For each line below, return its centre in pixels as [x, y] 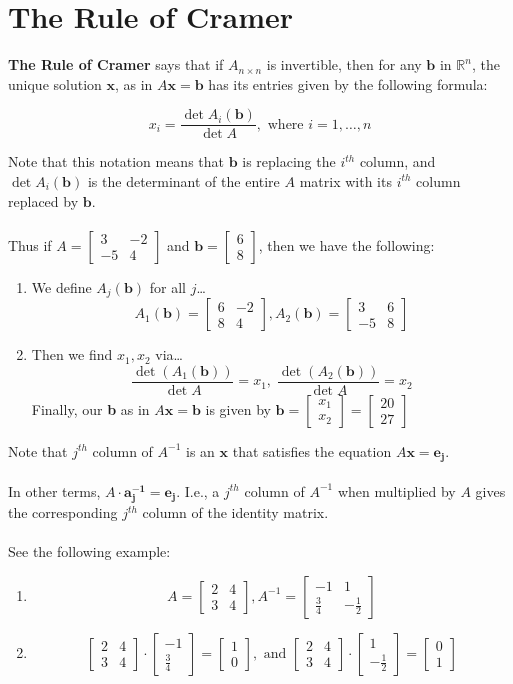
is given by [238, 408]
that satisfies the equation [312, 450]
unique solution [55, 83]
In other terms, [54, 490]
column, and [397, 161]
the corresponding [63, 512]
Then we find [72, 354]
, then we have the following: [346, 244]
